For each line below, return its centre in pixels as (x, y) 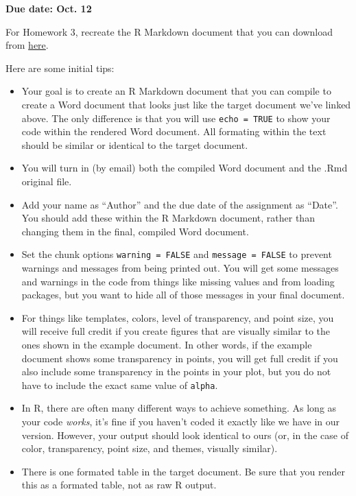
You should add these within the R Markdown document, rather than (168, 218)
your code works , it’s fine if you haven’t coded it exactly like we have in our (181, 422)
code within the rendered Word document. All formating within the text (174, 131)
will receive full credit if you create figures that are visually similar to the (176, 331)
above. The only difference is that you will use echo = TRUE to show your (176, 118)
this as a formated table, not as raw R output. (119, 485)
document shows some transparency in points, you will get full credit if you (180, 358)
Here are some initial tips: (60, 68)
